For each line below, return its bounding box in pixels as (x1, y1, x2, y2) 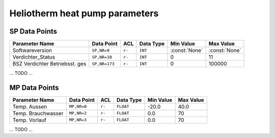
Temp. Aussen (12, 103, 47, 110)
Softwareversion (12, 47, 52, 54)
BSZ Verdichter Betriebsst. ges (12, 60, 87, 67)
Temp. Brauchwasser (12, 109, 64, 117)
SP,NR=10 (92, 54, 112, 60)
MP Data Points (9, 83, 59, 92)
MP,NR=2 (69, 111, 87, 116)
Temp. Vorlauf (12, 116, 47, 123)
